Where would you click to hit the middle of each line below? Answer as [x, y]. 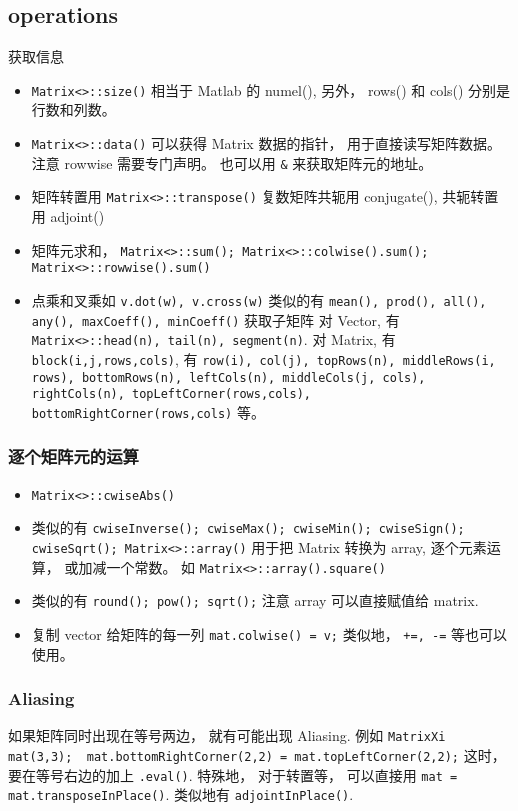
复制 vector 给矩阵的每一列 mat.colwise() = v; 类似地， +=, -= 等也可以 [269, 634]
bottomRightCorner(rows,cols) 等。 [148, 411]
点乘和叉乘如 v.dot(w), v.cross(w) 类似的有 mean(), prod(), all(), [259, 299]
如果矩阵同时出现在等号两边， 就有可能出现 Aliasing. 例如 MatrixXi [227, 735]
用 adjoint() [68, 216]
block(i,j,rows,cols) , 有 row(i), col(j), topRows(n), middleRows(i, [263, 358]
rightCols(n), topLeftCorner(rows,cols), [171, 394]
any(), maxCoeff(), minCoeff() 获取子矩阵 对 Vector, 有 [215, 319]
